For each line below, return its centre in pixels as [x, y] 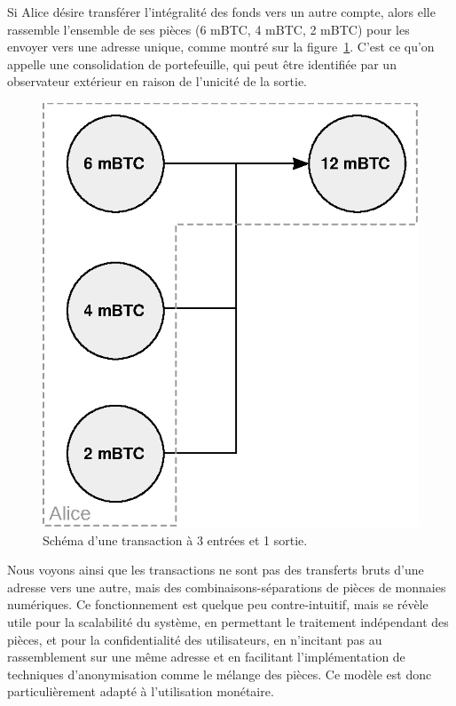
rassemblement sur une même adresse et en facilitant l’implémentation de [206, 657]
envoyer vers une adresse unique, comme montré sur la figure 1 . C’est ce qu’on [221, 47]
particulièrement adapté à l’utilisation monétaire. [141, 691]
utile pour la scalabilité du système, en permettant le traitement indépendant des [228, 622]
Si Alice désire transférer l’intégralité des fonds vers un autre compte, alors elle [221, 12]
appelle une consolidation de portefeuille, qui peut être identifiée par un [202, 63]
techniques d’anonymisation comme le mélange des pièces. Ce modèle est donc [220, 674]
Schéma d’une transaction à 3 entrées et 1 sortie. [175, 539]
